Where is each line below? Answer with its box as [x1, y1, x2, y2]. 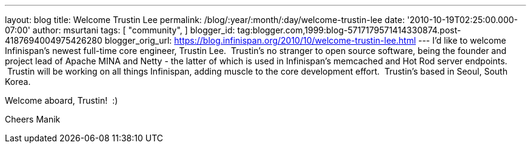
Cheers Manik [5, 114, 61, 124]
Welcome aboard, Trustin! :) [5, 95, 118, 106]
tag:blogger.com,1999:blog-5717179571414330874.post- [237, 25, 461, 35]
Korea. [5, 76, 31, 87]
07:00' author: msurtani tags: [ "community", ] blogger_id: [5, 25, 235, 35]
